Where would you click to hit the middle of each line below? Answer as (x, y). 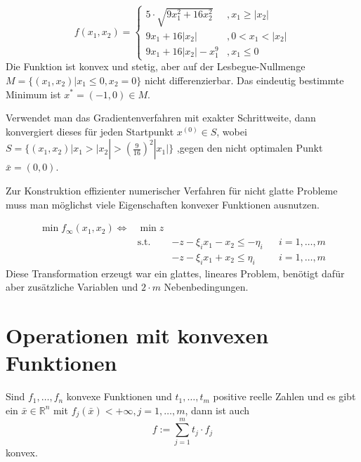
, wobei (232, 131)
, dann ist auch (217, 410)
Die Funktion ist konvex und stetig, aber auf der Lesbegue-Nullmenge (156, 66)
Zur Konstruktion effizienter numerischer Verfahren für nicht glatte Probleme (172, 190)
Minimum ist (33, 94)
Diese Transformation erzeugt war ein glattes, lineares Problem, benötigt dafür (175, 273)
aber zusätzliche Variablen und (72, 287)
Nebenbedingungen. (206, 287)
